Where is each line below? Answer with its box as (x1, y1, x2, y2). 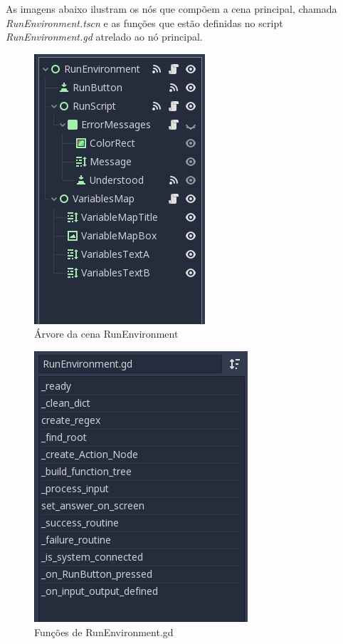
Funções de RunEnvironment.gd (34, 624, 174, 639)
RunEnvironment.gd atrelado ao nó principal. (6, 29, 203, 44)
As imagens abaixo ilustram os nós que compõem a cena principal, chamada (6, 1, 337, 16)
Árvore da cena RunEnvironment (34, 326, 179, 341)
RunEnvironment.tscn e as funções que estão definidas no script (6, 15, 283, 30)
